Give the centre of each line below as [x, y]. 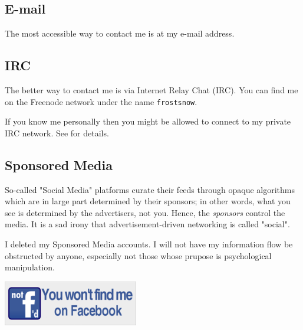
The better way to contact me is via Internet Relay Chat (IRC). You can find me [151, 90]
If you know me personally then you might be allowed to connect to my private [148, 121]
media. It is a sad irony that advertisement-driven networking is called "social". [147, 224]
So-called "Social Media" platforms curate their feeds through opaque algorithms [150, 189]
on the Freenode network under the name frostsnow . [101, 101]
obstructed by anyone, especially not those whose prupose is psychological [138, 255]
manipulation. [30, 267]
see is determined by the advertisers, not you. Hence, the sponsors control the [145, 212]
